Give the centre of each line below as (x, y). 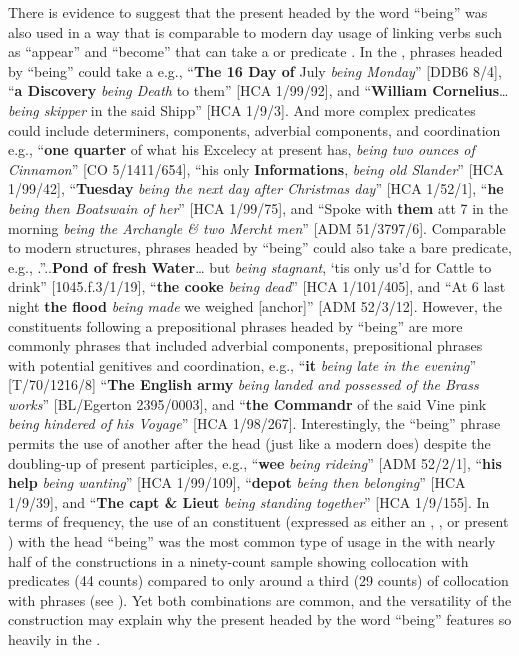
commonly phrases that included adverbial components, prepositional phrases (245, 345)
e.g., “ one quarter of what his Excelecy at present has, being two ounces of (241, 149)
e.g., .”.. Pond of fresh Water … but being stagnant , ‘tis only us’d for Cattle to (250, 266)
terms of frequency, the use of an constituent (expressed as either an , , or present (258, 521)
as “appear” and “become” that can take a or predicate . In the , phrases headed (255, 51)
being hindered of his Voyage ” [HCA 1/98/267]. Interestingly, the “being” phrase (254, 423)
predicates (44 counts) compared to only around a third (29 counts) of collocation (258, 580)
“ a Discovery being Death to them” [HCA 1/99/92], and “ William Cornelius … (258, 90)
